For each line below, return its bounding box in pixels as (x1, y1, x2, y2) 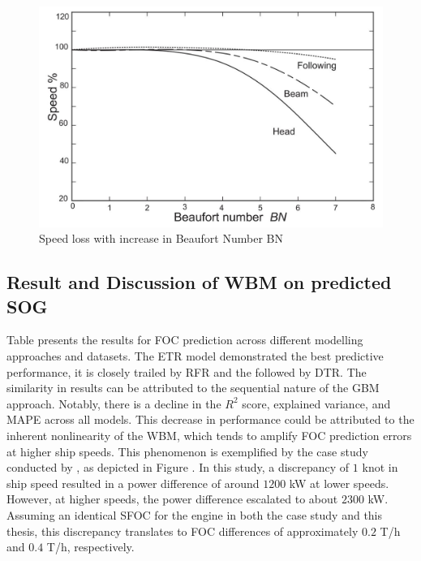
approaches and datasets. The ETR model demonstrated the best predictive (6, 347, 384, 364)
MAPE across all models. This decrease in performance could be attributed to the (6, 411, 415, 428)
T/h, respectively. (46, 538, 135, 555)
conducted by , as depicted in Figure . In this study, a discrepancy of (6, 459, 350, 476)
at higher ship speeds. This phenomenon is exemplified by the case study (6, 442, 368, 460)
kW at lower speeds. (289, 474, 389, 491)
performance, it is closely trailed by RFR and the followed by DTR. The (6, 363, 367, 380)
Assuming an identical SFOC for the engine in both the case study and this (6, 506, 383, 523)
